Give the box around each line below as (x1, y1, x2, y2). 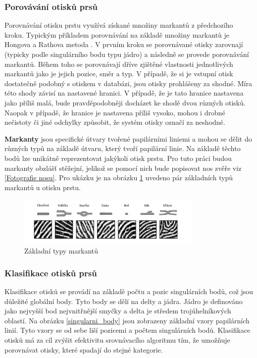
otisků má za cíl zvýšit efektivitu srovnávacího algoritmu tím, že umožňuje (4, 334, 230, 345)
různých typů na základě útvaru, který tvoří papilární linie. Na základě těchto (4, 143, 241, 153)
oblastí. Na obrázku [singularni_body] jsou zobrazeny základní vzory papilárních (4, 315, 250, 325)
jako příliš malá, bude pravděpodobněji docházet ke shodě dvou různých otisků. (4, 97, 246, 107)
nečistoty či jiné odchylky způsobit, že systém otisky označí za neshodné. (4, 117, 225, 127)
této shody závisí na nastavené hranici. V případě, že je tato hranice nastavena (4, 88, 244, 98)
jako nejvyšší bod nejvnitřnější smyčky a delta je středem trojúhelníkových (4, 306, 231, 316)
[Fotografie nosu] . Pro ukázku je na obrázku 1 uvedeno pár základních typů (4, 172, 233, 183)
